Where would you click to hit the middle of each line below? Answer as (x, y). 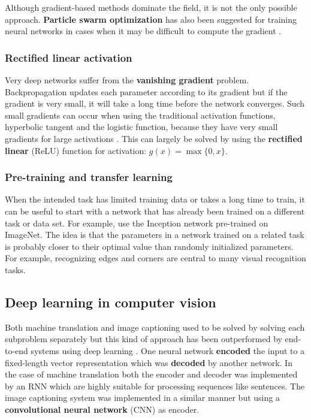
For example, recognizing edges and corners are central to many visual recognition (155, 258)
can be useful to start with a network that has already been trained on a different (155, 211)
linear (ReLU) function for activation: (76, 150)
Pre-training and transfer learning (89, 177)
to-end (16, 350)
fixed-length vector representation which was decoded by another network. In (149, 362)
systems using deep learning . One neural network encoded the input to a (168, 350)
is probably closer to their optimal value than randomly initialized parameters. (149, 246)
